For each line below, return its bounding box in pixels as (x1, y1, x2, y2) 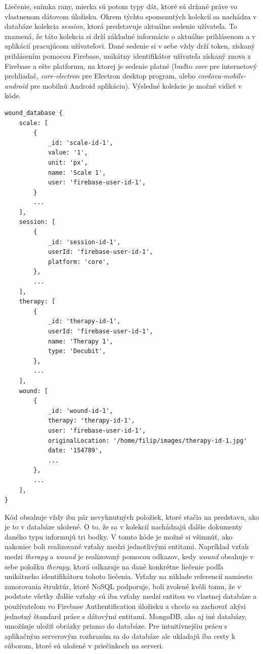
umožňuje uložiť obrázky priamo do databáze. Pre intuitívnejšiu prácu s (5, 621, 228, 631)
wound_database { (5, 109, 63, 117)
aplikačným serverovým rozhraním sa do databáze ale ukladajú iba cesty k (5, 630, 236, 641)
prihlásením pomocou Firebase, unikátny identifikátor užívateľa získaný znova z (5, 50, 251, 61)
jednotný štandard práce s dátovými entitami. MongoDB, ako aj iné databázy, (5, 610, 247, 621)
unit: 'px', (48, 159, 88, 166)
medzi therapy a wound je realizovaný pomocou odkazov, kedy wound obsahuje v (5, 551, 254, 562)
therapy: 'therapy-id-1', (48, 417, 135, 425)
